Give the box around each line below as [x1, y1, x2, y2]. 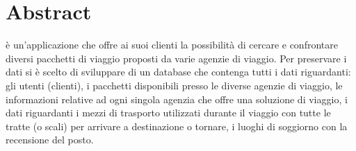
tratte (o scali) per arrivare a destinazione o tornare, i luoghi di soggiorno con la [6, 118, 348, 133]
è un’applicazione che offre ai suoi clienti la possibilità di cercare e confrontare [6, 37, 338, 52]
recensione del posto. [6, 132, 94, 147]
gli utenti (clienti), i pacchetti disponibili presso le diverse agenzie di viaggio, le [6, 78, 343, 92]
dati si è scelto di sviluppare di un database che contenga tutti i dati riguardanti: [6, 64, 351, 79]
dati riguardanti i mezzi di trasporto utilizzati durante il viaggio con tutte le [6, 105, 331, 120]
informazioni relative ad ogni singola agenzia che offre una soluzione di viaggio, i [6, 91, 348, 106]
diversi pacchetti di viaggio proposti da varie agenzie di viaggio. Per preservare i [6, 51, 347, 65]
